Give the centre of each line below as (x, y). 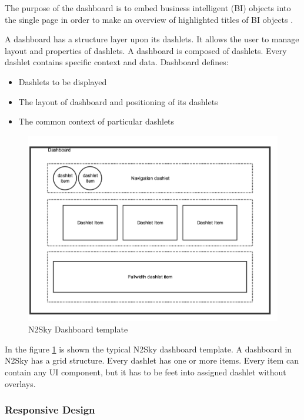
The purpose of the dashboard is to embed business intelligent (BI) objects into (148, 8)
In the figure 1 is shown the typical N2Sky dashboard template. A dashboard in (148, 349)
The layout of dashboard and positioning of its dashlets (118, 101)
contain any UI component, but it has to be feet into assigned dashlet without (146, 372)
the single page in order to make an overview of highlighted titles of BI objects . (149, 19)
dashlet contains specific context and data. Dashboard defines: (117, 62)
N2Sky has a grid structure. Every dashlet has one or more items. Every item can (152, 360)
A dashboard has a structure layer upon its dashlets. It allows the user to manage (152, 39)
